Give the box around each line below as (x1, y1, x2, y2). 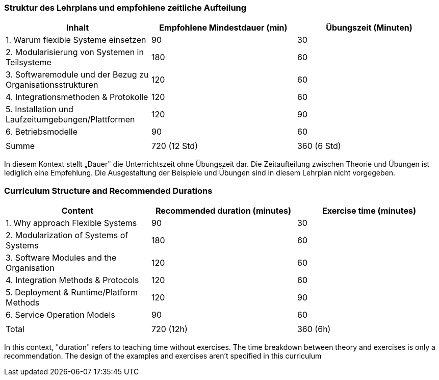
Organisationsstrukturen (6, 80, 98, 90)
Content (61, 206, 94, 216)
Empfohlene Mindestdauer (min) (159, 22, 288, 33)
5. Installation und (6, 104, 73, 115)
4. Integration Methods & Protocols (6, 275, 139, 286)
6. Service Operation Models (6, 310, 115, 320)
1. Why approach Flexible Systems (6, 218, 137, 229)
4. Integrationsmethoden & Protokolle (6, 92, 148, 103)
